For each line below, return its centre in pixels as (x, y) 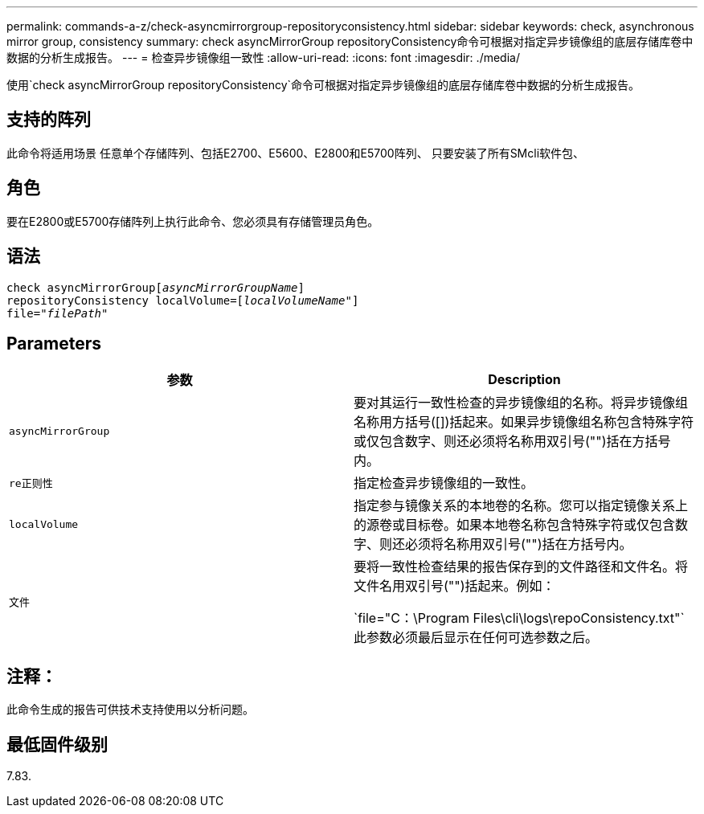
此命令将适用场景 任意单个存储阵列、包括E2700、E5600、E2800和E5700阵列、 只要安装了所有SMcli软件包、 (296, 153)
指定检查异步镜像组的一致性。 (444, 483)
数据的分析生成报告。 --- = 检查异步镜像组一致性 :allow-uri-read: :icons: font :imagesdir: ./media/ (263, 57)
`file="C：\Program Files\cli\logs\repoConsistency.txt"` (519, 618)
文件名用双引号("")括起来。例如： (454, 586)
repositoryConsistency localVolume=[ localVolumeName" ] (183, 300)
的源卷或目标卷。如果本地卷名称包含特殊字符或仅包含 (515, 525)
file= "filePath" (57, 313)
